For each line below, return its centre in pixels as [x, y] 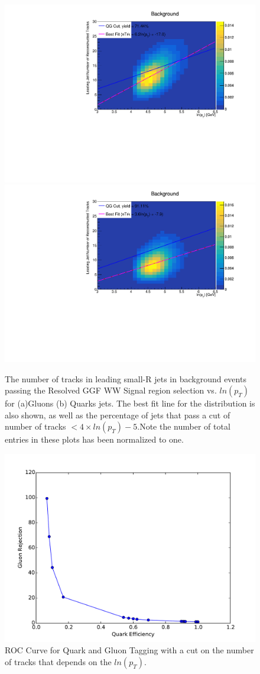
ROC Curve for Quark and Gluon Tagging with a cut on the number [129, 650]
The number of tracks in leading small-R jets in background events [126, 378]
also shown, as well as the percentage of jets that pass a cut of [118, 415]
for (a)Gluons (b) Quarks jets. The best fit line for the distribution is [130, 403]
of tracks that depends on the [58, 662]
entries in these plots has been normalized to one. [94, 439]
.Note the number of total [184, 426]
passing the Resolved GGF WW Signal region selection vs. [111, 390]
